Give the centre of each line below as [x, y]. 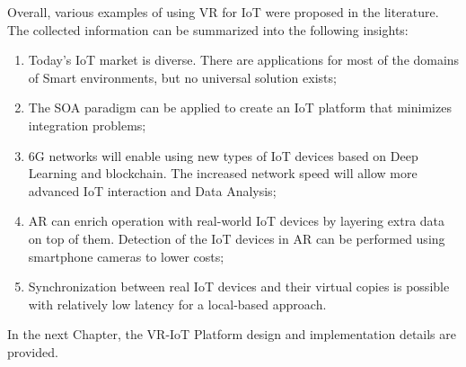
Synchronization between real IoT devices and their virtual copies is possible [239, 286]
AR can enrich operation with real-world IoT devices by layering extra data [237, 221]
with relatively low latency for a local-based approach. [177, 304]
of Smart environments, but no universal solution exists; [182, 77]
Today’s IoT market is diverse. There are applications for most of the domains [244, 60]
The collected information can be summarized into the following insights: [208, 29]
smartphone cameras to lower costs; [126, 256]
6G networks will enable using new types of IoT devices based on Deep [223, 155]
